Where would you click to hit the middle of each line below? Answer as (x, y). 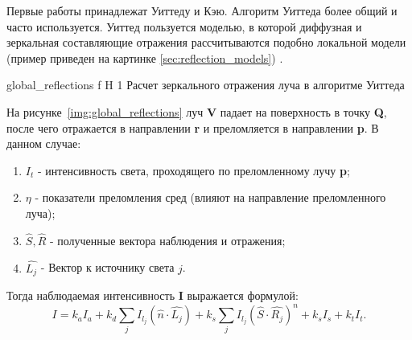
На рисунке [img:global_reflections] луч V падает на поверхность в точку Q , (197, 111)
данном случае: (44, 143)
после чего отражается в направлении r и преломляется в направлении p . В (193, 127)
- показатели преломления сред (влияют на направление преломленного (210, 197)
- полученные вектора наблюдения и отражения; (167, 240)
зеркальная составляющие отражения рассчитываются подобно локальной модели (206, 42)
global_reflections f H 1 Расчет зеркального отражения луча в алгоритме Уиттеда (206, 85)
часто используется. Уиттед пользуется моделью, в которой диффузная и (184, 26)
